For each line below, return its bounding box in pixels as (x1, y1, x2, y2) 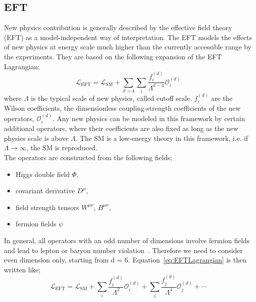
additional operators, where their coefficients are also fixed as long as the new (4, 123, 238, 133)
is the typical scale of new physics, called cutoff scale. (31, 92, 192, 103)
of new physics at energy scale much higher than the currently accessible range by (4, 42, 252, 52)
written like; (4, 264, 40, 274)
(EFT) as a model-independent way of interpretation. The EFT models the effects (4, 32, 252, 42)
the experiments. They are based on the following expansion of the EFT (4, 51, 222, 61)
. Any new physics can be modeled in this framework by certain (52, 113, 245, 123)
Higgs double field (15, 169, 70, 179)
